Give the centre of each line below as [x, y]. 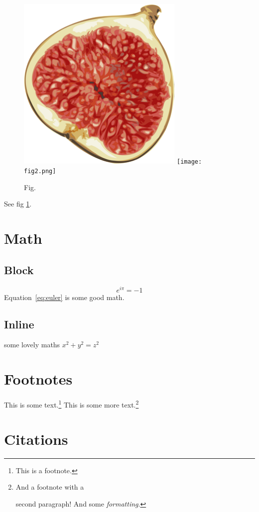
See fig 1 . [18, 204]
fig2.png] [40, 171]
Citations [36, 439]
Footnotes [38, 379]
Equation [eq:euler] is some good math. [64, 297]
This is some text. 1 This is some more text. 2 [71, 404]
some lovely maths [32, 345]
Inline [19, 324]
